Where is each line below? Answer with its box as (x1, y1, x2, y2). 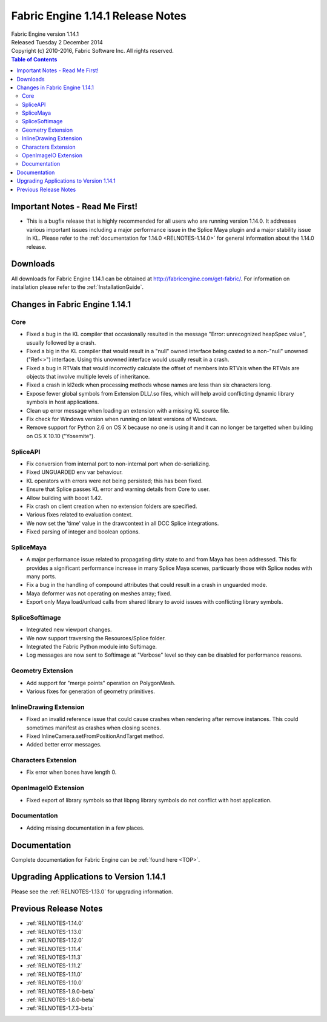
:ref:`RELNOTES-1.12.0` (26, 936, 84, 944)
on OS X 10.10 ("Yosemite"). (26, 432, 95, 439)
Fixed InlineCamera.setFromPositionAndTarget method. (26, 732, 165, 740)
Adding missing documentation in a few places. (26, 824, 145, 831)
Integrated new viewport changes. (26, 626, 112, 634)
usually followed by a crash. (26, 339, 96, 346)
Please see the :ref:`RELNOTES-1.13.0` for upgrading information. (11, 888, 173, 895)
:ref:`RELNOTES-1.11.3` (26, 953, 82, 961)
